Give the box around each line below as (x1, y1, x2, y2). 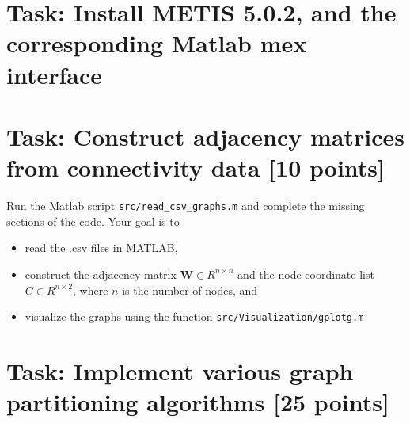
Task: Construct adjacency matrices (6, 120, 404, 152)
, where (73, 281, 108, 298)
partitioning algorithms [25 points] (6, 386, 389, 418)
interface (6, 58, 103, 90)
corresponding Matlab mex (6, 27, 307, 59)
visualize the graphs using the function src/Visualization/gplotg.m (25, 308, 364, 325)
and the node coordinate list (237, 265, 374, 282)
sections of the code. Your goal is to (6, 212, 180, 229)
